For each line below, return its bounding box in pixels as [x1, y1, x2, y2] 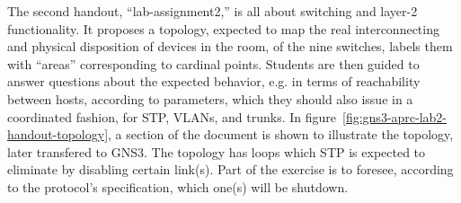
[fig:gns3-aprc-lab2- [342, 107, 448, 126]
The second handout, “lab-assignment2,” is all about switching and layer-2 [7, 2, 418, 20]
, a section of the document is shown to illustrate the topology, [108, 125, 454, 144]
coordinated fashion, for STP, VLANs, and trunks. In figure [7, 107, 337, 126]
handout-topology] [7, 125, 109, 144]
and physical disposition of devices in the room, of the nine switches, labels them [7, 37, 453, 56]
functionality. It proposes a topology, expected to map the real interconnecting [7, 19, 439, 38]
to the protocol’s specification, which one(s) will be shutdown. [7, 177, 349, 196]
